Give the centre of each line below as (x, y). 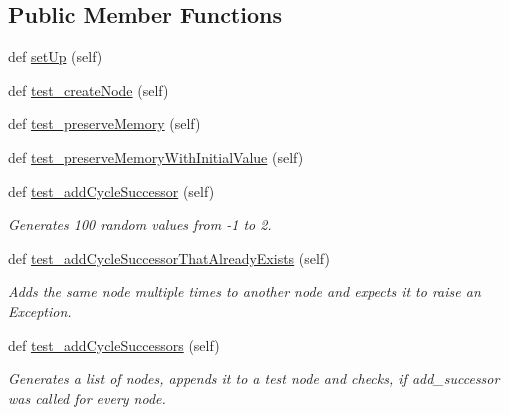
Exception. (40, 310)
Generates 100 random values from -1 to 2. (140, 224)
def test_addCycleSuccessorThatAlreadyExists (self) (169, 257)
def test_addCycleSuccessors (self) (114, 344)
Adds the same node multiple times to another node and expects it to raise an (244, 291)
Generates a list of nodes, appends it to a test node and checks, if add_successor (254, 378)
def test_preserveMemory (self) (104, 123)
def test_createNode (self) (88, 89)
